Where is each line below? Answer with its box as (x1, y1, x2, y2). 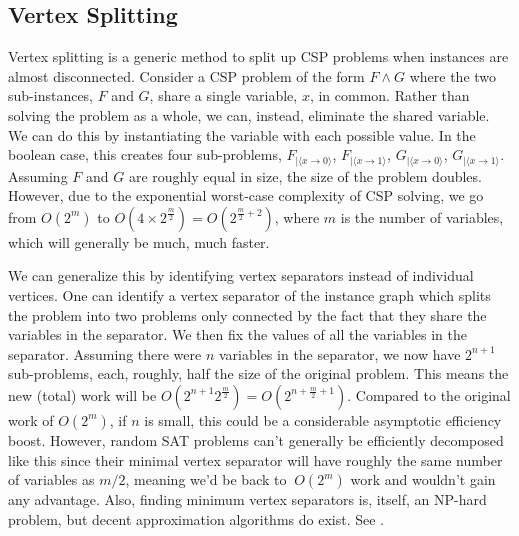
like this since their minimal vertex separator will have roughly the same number (8, 449, 503, 470)
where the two (409, 65, 497, 86)
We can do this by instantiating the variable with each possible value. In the (8, 124, 476, 145)
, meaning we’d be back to (125, 469, 287, 490)
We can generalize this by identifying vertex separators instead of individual (8, 265, 474, 286)
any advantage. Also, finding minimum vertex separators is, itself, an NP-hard (8, 489, 487, 510)
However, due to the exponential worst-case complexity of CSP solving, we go (8, 185, 484, 206)
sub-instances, (8, 85, 94, 106)
